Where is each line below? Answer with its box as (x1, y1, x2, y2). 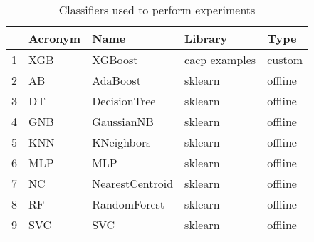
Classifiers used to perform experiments (58, 1, 256, 18)
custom (267, 51, 303, 68)
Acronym (28, 30, 81, 46)
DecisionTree (92, 93, 156, 109)
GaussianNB (92, 113, 154, 130)
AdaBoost (92, 72, 141, 88)
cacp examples (184, 51, 256, 68)
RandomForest (92, 196, 165, 212)
